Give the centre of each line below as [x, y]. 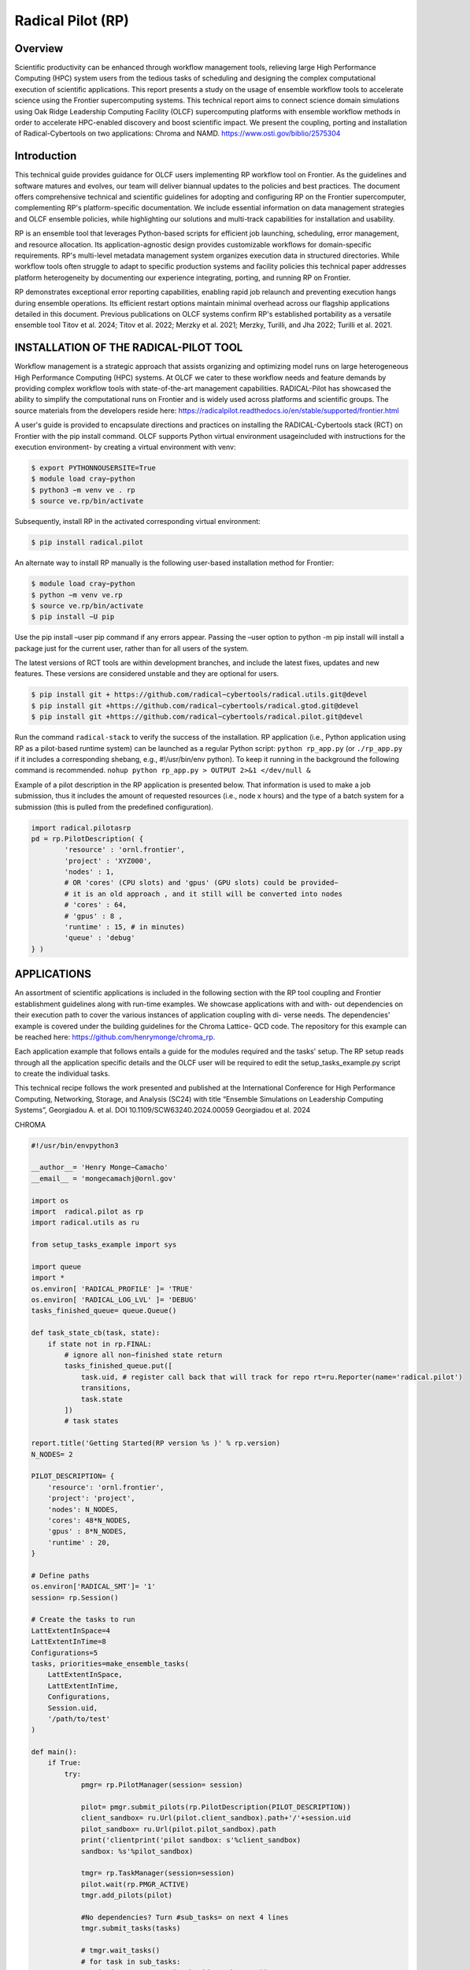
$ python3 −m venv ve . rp [83, 490]
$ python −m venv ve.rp [77, 595]
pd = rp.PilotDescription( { [87, 838]
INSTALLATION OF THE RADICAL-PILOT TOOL [129, 348]
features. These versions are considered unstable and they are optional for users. [147, 674]
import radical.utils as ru [85, 1223]
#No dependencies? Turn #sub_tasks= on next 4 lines [185, 1917]
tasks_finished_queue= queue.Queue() [104, 1311]
